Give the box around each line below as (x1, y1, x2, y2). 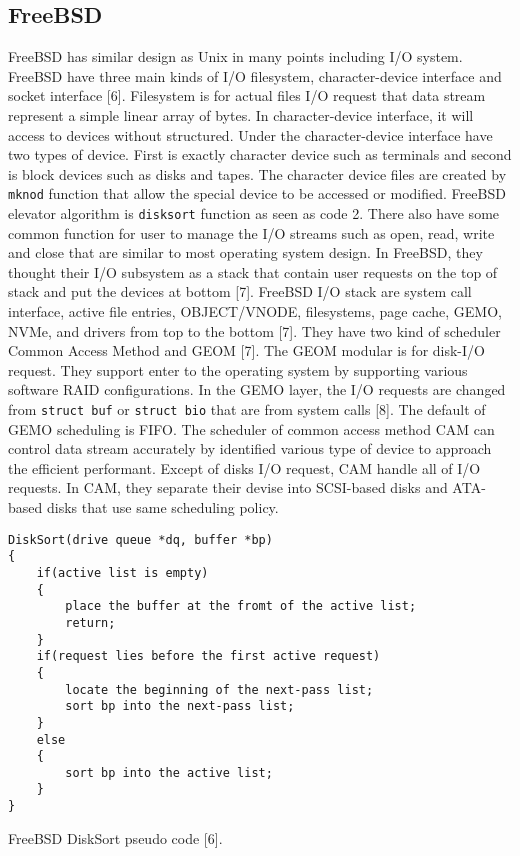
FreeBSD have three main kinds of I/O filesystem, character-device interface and (8, 65, 502, 86)
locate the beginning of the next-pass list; (65, 682, 374, 697)
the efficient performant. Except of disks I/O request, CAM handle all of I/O (8, 457, 481, 478)
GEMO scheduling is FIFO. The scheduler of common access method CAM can (8, 418, 495, 439)
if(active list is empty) (36, 565, 209, 580)
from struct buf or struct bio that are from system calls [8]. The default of (8, 399, 486, 420)
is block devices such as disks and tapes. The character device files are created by (8, 163, 507, 184)
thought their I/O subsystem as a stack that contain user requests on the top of (8, 261, 498, 282)
